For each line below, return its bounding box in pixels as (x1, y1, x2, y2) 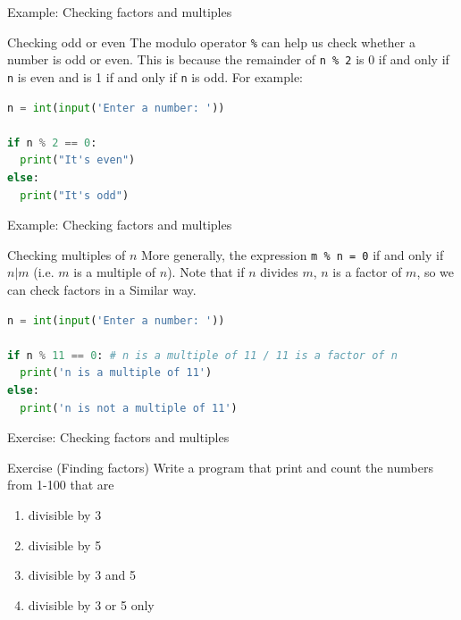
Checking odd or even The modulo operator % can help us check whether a (7, 32, 415, 51)
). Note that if (167, 263, 245, 281)
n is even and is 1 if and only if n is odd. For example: (7, 67, 303, 86)
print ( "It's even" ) (20, 154, 136, 167)
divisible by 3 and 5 (28, 566, 137, 584)
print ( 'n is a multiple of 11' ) (20, 366, 213, 380)
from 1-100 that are (7, 475, 114, 494)
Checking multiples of (7, 245, 126, 264)
